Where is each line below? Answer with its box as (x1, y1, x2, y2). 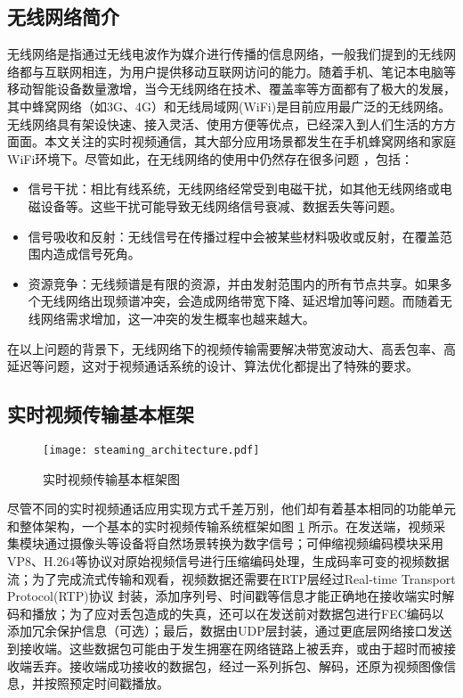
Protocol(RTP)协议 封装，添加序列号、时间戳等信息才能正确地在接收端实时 (7, 587, 443, 605)
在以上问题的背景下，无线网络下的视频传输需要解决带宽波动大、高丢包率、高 (7, 339, 456, 357)
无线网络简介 (7, 3, 119, 30)
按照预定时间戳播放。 (44, 674, 169, 693)
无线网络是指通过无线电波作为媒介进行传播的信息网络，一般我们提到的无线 (7, 45, 443, 63)
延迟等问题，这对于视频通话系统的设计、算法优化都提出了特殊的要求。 (7, 357, 418, 375)
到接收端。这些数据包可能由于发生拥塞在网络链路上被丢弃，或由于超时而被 (7, 638, 443, 657)
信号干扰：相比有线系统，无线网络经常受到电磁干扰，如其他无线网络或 (28, 179, 440, 198)
